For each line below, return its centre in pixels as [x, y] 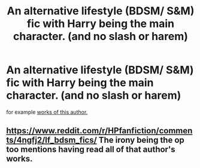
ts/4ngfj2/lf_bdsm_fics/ [51, 140]
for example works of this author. [47, 112]
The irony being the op [141, 140]
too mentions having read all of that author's [91, 150]
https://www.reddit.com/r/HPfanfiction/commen [99, 131]
